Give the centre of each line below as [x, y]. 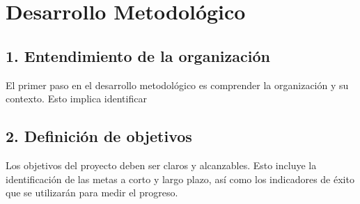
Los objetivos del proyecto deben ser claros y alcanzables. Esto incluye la [161, 165]
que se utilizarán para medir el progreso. [92, 193]
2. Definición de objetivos [99, 136]
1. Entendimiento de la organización [138, 55]
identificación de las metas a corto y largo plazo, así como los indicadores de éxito [180, 179]
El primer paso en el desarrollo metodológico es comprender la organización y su [177, 85]
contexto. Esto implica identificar [76, 99]
